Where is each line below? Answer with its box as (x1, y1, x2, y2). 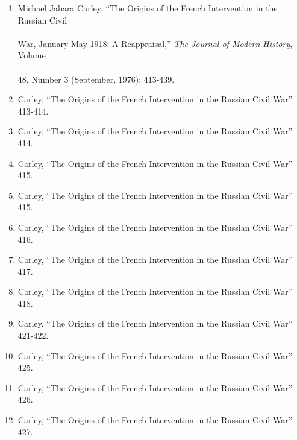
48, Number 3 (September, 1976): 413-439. (17, 72, 175, 85)
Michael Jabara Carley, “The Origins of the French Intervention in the (17, 2, 278, 14)
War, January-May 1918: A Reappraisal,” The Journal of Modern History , (17, 37, 293, 49)
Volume (17, 49, 46, 61)
